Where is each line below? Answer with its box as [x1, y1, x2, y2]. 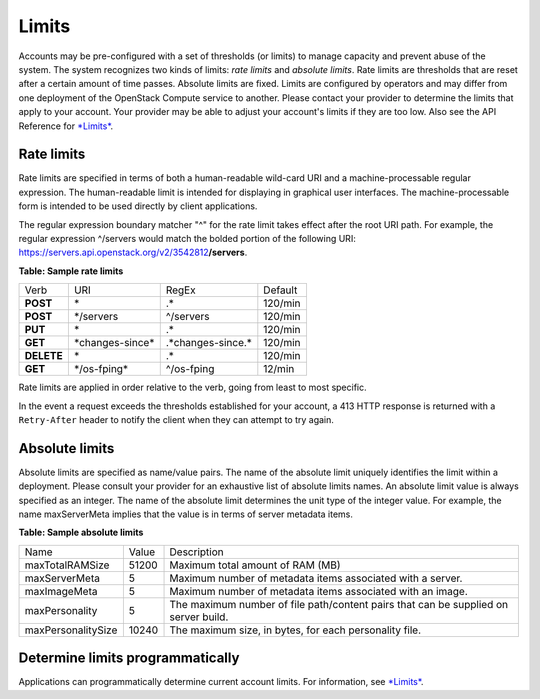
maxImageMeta [24, 584, 98, 598]
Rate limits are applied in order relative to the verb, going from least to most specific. [18, 381, 367, 394]
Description [169, 545, 224, 559]
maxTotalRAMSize [24, 558, 110, 572]
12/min [263, 362, 295, 376]
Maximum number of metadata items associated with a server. [169, 571, 463, 585]
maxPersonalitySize [24, 623, 118, 637]
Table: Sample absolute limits [18, 526, 144, 539]
